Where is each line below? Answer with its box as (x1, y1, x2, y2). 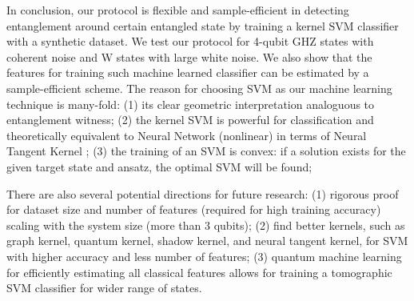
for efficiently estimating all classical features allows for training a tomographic (6, 263, 392, 280)
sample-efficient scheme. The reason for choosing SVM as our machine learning (6, 79, 392, 96)
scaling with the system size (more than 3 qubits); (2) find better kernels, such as (6, 216, 405, 233)
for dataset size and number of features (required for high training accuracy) (6, 201, 381, 218)
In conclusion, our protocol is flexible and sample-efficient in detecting (6, 2, 349, 18)
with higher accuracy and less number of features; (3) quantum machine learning (6, 247, 402, 264)
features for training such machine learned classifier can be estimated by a (6, 64, 369, 81)
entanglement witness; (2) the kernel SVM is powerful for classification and (6, 111, 374, 128)
